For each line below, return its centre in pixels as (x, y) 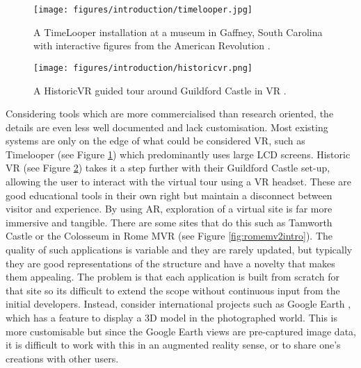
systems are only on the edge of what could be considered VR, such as (155, 141)
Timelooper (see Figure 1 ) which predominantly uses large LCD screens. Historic (178, 154)
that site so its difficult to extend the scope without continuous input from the (173, 290)
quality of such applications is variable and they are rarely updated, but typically (179, 250)
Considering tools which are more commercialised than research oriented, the (170, 114)
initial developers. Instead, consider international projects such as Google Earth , (178, 304)
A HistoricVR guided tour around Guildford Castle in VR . (160, 90)
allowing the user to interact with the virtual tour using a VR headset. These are (178, 182)
